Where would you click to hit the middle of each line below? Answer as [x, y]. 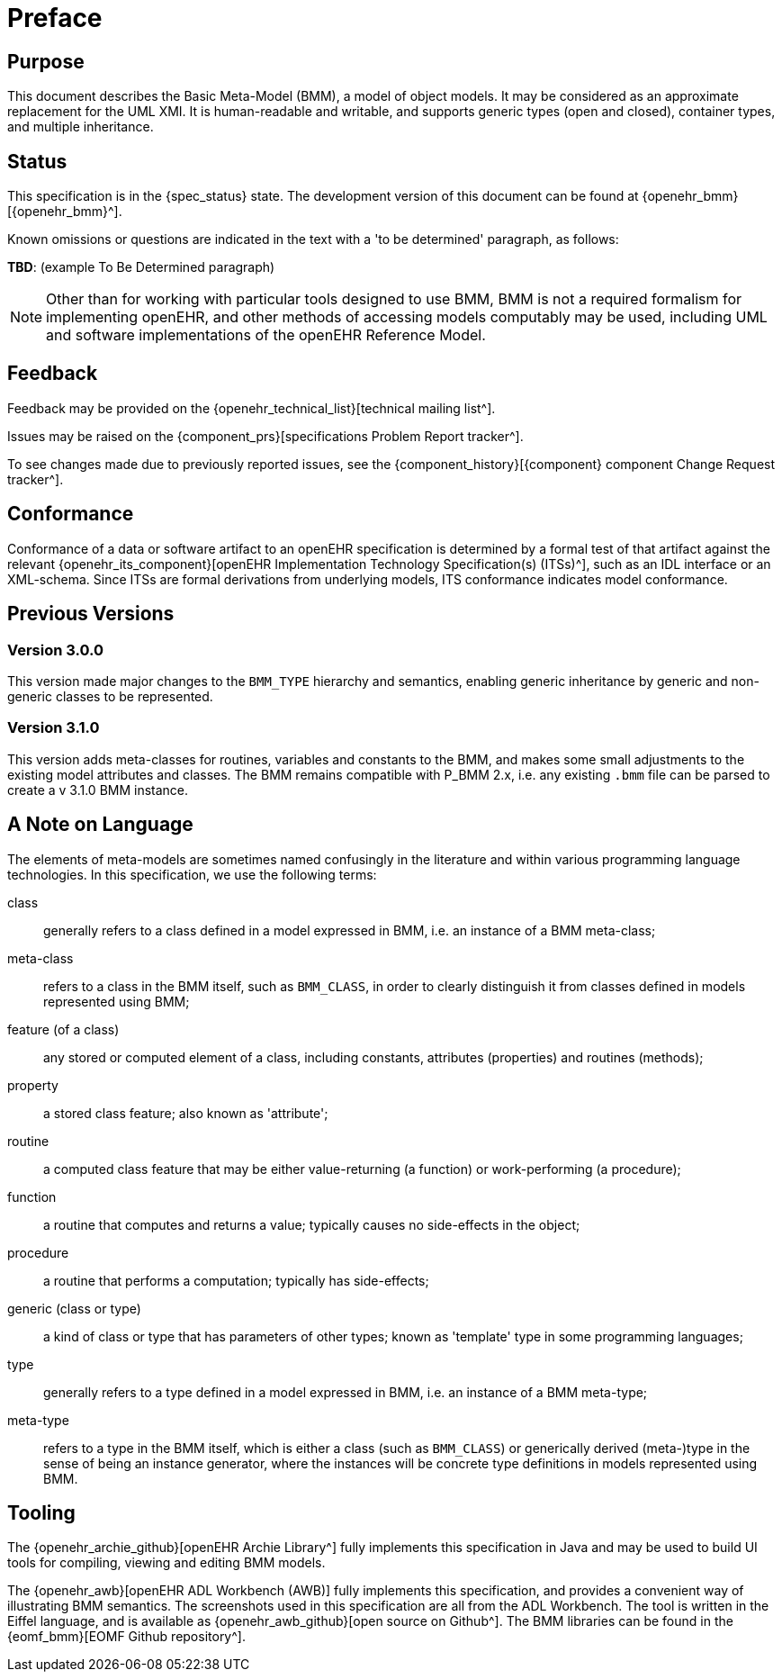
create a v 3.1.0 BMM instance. [98, 790]
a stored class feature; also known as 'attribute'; [186, 1113]
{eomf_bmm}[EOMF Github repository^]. [126, 1637]
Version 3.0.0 [56, 650]
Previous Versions [91, 614]
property [33, 1085]
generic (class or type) [74, 1308]
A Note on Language [100, 825]
